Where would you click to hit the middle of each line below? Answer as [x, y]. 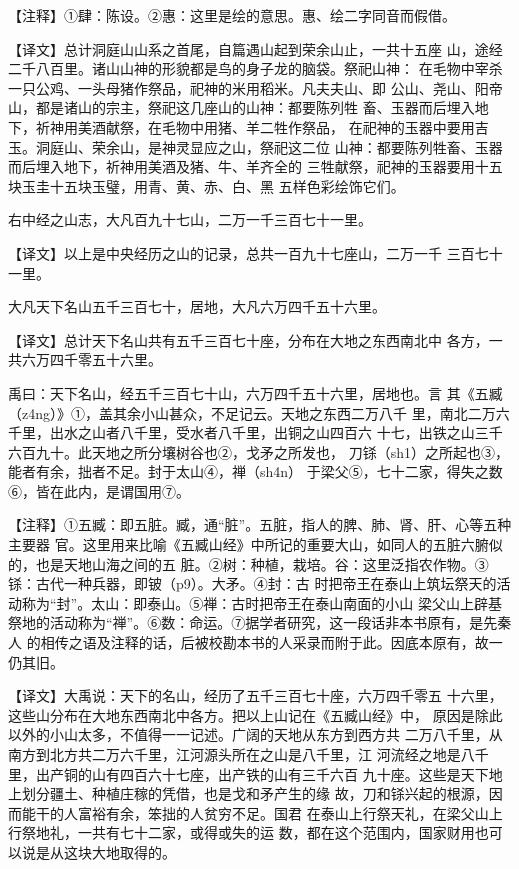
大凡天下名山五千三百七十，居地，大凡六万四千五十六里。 [197, 306]
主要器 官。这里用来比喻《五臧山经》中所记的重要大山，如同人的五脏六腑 [248, 544]
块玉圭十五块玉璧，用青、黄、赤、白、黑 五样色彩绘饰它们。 [206, 185]
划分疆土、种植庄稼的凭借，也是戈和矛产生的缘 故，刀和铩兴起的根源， [255, 793]
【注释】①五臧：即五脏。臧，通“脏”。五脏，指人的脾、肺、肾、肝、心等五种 [260, 524]
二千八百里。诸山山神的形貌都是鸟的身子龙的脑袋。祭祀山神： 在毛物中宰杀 [255, 68]
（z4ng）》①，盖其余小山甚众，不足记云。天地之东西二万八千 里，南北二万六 [259, 412]
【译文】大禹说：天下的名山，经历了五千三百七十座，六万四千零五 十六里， [255, 695]
